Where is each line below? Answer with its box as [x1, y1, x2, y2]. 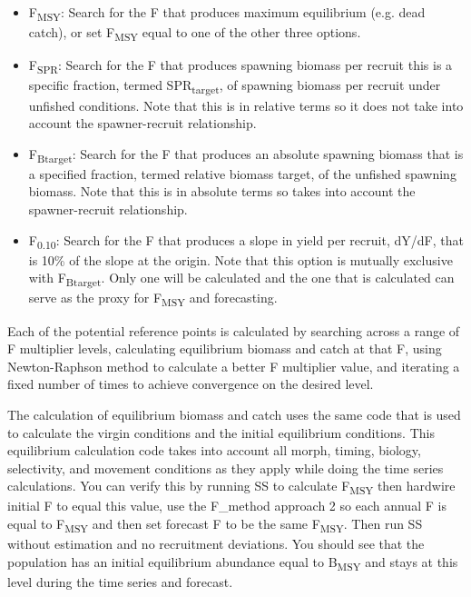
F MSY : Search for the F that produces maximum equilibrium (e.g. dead [28, 3, 426, 24]
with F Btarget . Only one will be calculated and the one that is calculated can [28, 268, 455, 290]
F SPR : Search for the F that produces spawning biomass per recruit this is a [28, 55, 453, 77]
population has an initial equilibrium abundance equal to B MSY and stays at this [7, 552, 458, 573]
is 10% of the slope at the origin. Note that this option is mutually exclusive [28, 250, 453, 269]
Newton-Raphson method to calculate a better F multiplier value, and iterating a [7, 356, 460, 375]
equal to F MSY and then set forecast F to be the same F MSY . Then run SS [7, 514, 423, 535]
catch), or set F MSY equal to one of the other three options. [28, 23, 361, 44]
